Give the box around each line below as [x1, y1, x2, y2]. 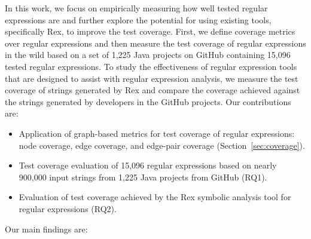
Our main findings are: [5, 222, 88, 235]
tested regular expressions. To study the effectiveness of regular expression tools [5, 60, 297, 72]
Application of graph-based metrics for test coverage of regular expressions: [19, 127, 295, 139]
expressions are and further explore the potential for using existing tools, [5, 13, 272, 26]
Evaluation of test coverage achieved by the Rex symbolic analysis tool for [19, 191, 291, 203]
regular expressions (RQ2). [19, 202, 117, 215]
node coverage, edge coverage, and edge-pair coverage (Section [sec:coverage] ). [19, 139, 305, 151]
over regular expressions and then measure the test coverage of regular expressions [5, 36, 306, 49]
